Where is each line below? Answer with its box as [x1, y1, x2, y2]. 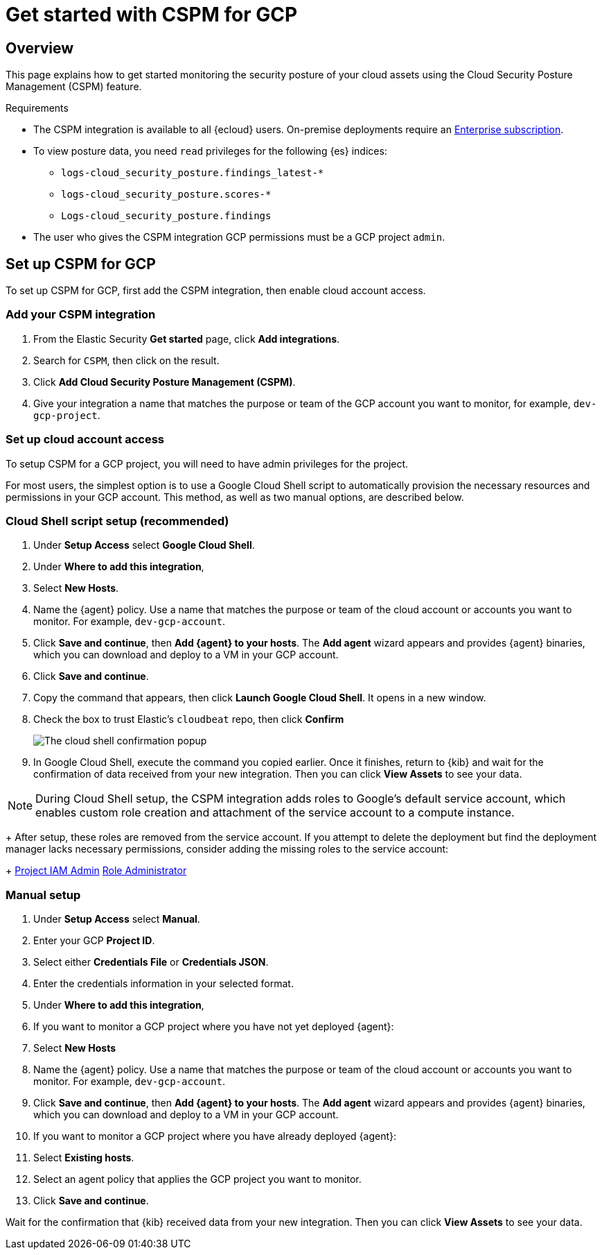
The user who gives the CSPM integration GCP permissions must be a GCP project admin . [33, 231, 445, 244]
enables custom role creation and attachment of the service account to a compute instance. [35, 805, 515, 820]
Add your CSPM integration [6, 307, 156, 322]
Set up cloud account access [6, 432, 164, 447]
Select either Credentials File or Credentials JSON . [33, 956, 269, 968]
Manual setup [6, 887, 81, 902]
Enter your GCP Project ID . [33, 934, 155, 947]
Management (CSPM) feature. [6, 80, 142, 93]
